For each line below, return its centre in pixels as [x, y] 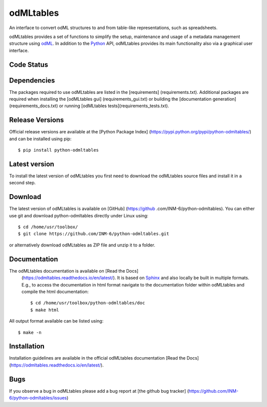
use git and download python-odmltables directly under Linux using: [79, 215]
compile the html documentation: [55, 291]
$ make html [45, 310]
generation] [225, 99]
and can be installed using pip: [40, 139]
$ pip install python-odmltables [58, 150]
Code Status [29, 64]
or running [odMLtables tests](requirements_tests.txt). [114, 106]
